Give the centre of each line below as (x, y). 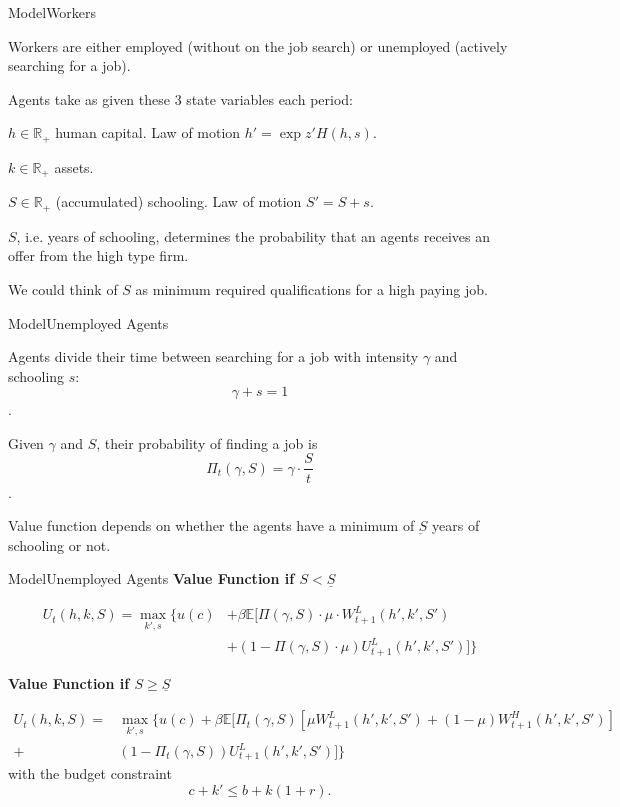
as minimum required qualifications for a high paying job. (311, 288)
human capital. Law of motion (148, 132)
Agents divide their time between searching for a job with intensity (213, 356)
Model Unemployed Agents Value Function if (151, 578)
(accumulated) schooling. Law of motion (178, 201)
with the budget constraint (90, 773)
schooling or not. (59, 544)
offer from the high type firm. (98, 255)
